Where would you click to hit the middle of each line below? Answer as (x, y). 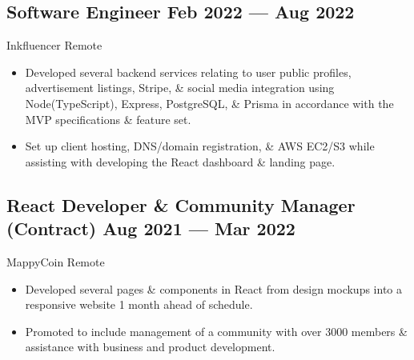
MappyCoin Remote (56, 261)
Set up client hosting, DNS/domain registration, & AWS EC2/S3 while (200, 146)
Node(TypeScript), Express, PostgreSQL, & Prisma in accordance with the (209, 103)
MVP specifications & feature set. (108, 119)
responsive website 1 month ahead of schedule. (139, 304)
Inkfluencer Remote (54, 45)
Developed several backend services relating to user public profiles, (188, 72)
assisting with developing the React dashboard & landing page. (180, 161)
